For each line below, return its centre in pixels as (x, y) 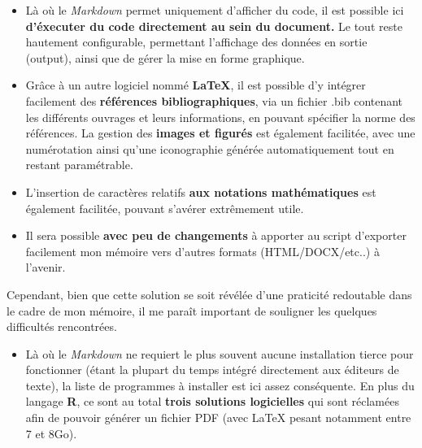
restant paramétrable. (79, 165)
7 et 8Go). (51, 433)
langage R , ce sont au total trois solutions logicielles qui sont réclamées (212, 401)
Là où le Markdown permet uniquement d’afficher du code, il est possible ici (215, 10)
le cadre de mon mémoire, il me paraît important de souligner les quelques (192, 310)
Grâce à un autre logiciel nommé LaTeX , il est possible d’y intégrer (196, 85)
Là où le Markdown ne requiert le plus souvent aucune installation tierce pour (220, 353)
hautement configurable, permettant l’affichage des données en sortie (196, 42)
